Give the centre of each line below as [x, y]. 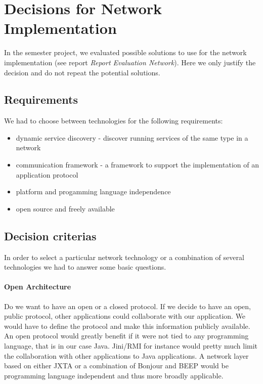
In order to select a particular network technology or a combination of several [124, 257]
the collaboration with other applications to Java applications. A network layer [126, 355]
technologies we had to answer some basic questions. [85, 267]
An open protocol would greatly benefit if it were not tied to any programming [126, 336]
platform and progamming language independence [93, 191]
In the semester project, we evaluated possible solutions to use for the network [125, 52]
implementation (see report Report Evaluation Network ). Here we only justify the [130, 62]
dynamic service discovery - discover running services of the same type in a [132, 137]
